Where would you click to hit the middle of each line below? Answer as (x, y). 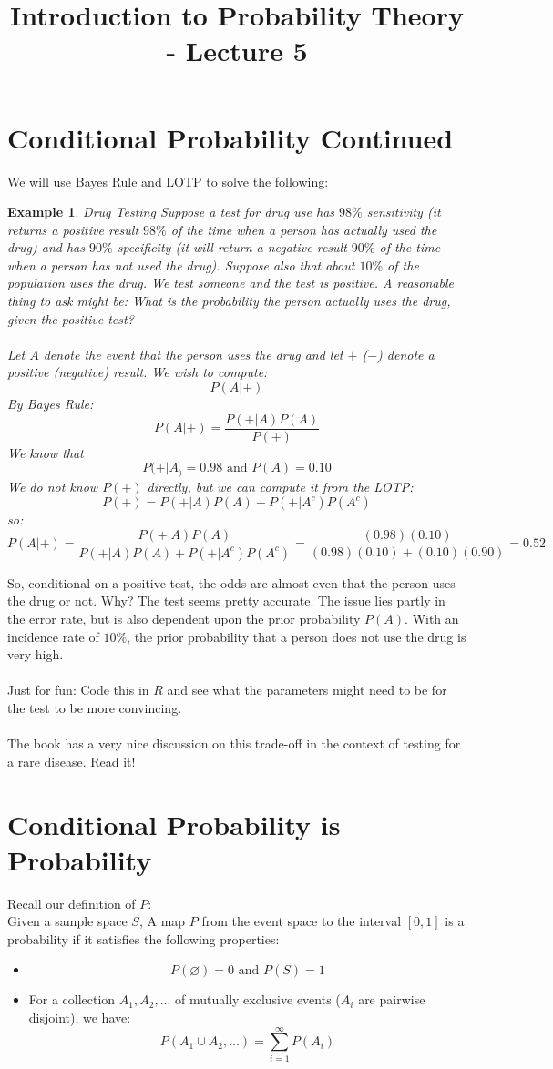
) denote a (406, 354)
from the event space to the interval (302, 921)
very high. (36, 654)
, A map (162, 921)
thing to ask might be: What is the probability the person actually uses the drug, (229, 301)
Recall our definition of (72, 903)
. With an (432, 619)
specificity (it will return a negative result (232, 247)
